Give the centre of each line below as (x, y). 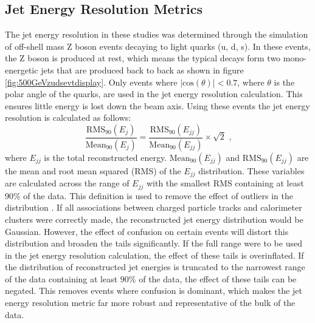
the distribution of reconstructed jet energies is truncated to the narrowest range (155, 267)
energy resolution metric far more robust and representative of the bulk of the (150, 303)
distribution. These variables (251, 170)
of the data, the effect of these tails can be (218, 278)
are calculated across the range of (67, 183)
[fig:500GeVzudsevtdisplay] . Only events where (91, 82)
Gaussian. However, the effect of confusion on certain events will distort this (147, 231)
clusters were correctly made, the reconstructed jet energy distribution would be (154, 219)
